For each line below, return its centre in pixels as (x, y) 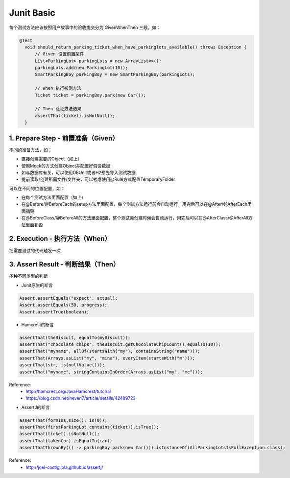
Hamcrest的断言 (37, 324)
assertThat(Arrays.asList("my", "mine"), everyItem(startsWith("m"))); (107, 358)
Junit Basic (32, 13)
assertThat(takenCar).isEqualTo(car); (66, 441)
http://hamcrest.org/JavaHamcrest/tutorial (68, 391)
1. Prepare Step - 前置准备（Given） (64, 138)
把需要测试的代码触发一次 (35, 250)
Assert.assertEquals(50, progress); (63, 305)
